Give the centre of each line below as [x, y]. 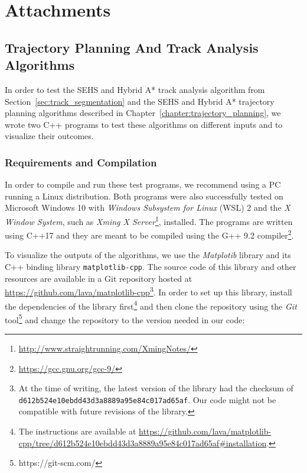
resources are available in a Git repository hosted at [99, 278]
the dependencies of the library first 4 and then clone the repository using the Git [151, 305]
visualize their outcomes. [49, 136]
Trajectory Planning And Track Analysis [132, 47]
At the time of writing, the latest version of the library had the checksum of [156, 388]
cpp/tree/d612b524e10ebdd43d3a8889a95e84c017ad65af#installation [143, 443]
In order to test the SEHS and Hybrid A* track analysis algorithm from [135, 89]
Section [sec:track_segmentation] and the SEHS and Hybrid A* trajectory [140, 101]
